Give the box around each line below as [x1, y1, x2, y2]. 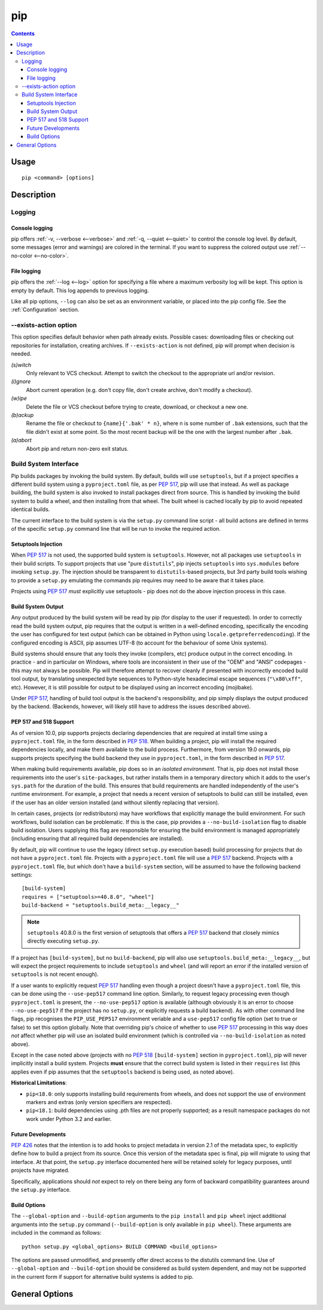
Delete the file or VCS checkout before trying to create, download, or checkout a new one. [26, 403, 248, 410]
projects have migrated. [11, 1167, 70, 1174]
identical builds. [11, 506, 50, 513]
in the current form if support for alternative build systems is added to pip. [11, 1273, 194, 1280]
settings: [11, 871, 33, 878]
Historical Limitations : [11, 1079, 67, 1086]
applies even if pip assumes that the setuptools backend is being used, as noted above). [11, 1068, 234, 1075]
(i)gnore [11, 378, 31, 385]
